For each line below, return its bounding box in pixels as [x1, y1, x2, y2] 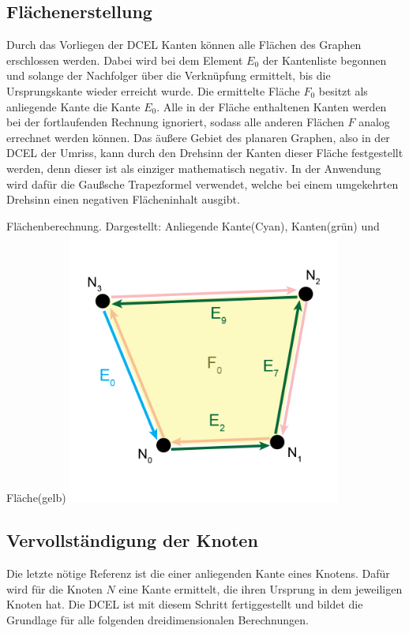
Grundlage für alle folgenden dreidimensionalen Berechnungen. [6, 612, 309, 628]
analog [358, 114, 390, 130]
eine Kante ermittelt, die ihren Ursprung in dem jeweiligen [118, 580, 403, 597]
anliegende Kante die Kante [6, 98, 141, 114]
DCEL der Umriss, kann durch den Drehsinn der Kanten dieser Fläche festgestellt [6, 144, 403, 161]
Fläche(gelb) [6, 489, 66, 506]
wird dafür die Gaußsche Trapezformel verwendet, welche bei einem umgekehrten [6, 175, 399, 192]
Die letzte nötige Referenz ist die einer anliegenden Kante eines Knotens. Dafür [6, 565, 390, 582]
